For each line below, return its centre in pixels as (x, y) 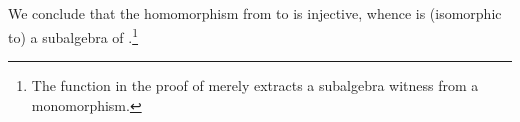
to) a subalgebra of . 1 (73, 35)
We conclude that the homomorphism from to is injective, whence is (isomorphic (255, 13)
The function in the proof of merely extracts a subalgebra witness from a (255, 85)
